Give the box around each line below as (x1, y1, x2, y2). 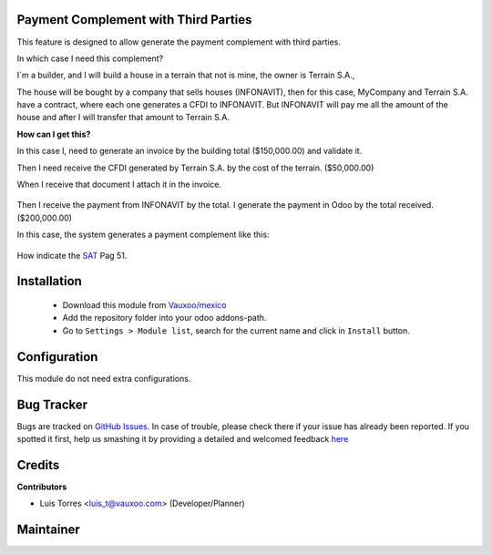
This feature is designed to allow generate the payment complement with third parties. (16, 36, 341, 47)
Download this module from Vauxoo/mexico (62, 300, 227, 310)
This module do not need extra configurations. (16, 373, 191, 384)
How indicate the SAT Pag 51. (16, 250, 128, 261)
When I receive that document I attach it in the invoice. (16, 179, 222, 190)
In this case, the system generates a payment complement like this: (16, 229, 270, 241)
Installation (16, 273, 82, 289)
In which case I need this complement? (16, 53, 164, 64)
